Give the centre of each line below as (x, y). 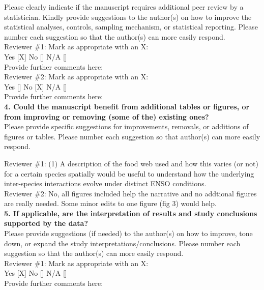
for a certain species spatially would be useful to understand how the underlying (129, 173)
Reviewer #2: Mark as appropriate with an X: (76, 77)
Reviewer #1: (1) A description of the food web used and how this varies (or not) (131, 163)
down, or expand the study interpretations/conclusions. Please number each (122, 243)
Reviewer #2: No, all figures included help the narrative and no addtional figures (130, 193)
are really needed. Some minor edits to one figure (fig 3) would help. (110, 203)
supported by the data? (46, 223)
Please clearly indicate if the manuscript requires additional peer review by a (124, 7)
